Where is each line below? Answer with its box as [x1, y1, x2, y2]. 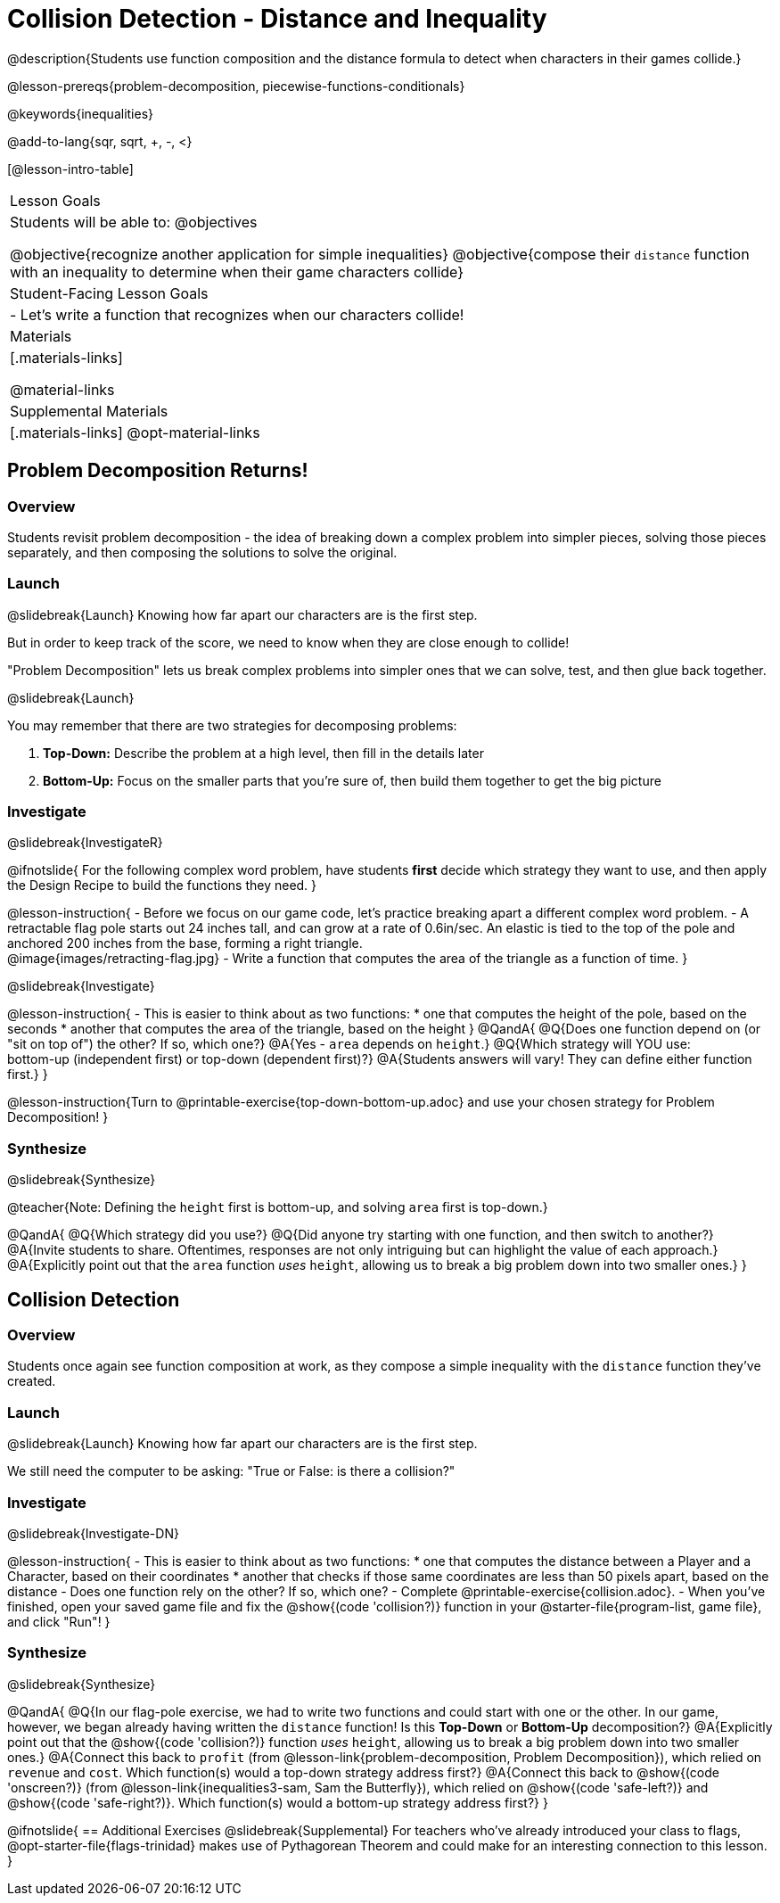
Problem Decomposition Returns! [7, 459, 308, 482]
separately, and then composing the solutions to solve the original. [7, 544, 398, 560]
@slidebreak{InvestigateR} [7, 835, 163, 851]
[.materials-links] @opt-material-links [10, 423, 260, 441]
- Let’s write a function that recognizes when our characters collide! [10, 305, 464, 324]
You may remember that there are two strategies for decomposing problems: [7, 717, 457, 733]
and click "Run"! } [7, 1613, 111, 1629]
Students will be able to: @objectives [10, 212, 258, 231]
